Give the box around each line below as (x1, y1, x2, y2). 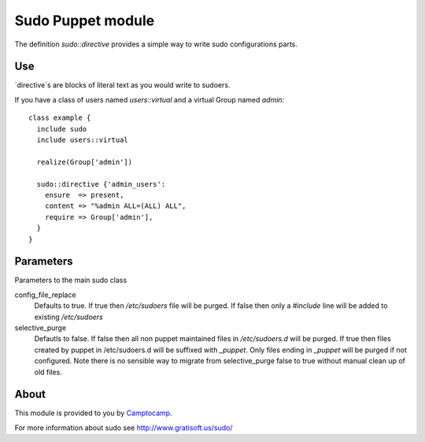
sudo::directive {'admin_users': (36, 180, 166, 188)
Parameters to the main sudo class (14, 276, 128, 285)
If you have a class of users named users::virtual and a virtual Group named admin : (14, 95, 285, 104)
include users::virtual (36, 136, 129, 145)
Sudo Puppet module (14, 12, 155, 29)
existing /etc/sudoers (34, 312, 104, 321)
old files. (34, 367, 62, 377)
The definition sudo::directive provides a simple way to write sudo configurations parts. (14, 39, 298, 49)
